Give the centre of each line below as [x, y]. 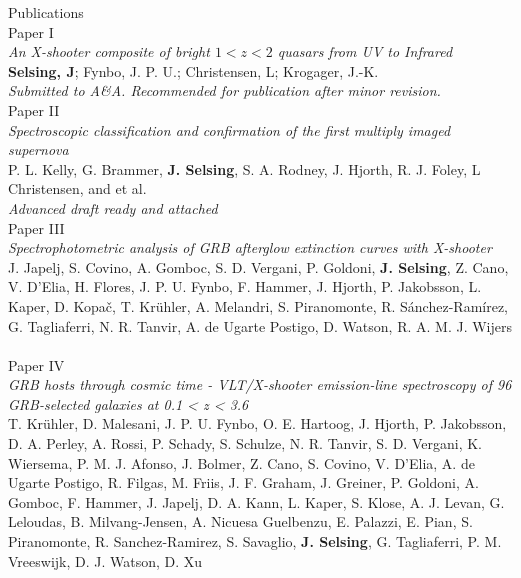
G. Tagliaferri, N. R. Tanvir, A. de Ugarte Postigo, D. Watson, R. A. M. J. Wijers [260, 325]
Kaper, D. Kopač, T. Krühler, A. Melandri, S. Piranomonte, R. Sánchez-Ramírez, [258, 305]
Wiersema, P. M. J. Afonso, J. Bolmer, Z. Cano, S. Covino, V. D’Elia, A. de [241, 462]
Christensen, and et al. [77, 188]
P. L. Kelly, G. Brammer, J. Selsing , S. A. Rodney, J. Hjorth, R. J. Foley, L [244, 168]
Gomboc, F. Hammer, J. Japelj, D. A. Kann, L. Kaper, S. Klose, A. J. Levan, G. [256, 501]
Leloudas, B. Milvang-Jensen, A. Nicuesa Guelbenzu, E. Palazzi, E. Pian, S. [240, 521]
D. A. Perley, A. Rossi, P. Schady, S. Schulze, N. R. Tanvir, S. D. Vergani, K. [245, 443]
